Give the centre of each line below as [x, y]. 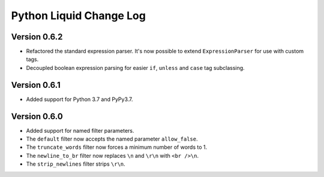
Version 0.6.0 [37, 116]
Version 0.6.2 [37, 37]
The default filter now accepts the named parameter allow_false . [112, 139]
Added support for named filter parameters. [80, 130]
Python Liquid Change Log [79, 16]
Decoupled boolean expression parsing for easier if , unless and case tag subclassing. [136, 68]
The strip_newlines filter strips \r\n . [76, 164]
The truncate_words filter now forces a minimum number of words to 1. [117, 147]
